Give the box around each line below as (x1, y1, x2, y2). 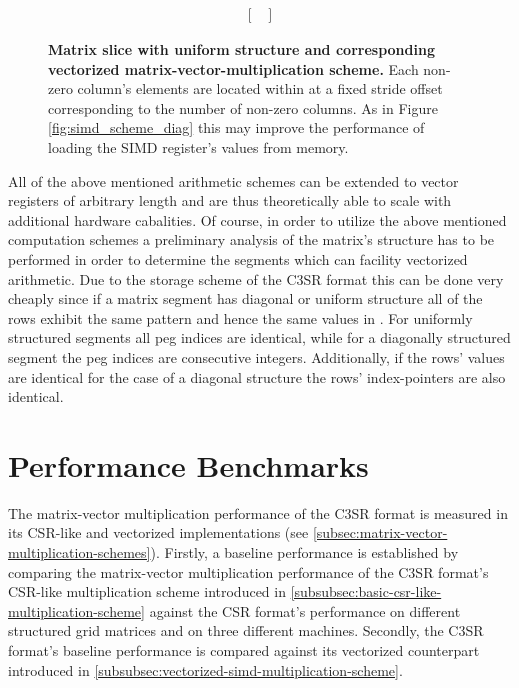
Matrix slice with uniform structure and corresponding (48, 39, 435, 60)
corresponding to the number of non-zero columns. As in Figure (48, 97, 438, 118)
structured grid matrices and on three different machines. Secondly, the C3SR (8, 620, 484, 641)
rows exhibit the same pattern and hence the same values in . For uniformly (8, 307, 473, 328)
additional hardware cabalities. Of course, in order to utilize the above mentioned (8, 209, 507, 230)
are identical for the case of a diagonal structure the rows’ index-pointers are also (8, 366, 506, 387)
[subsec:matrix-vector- (312, 522, 448, 543)
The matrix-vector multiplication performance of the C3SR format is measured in (8, 502, 508, 523)
